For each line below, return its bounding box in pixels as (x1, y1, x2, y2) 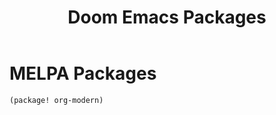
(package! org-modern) (9, 95, 104, 105)
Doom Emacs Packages (67, 6, 267, 29)
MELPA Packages (9, 62, 157, 85)
